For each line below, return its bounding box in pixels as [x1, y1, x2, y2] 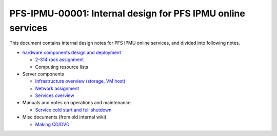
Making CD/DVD [35, 121, 70, 127]
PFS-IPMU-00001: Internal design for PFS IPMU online [9, 8, 246, 19]
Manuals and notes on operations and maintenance [22, 100, 131, 106]
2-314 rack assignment [35, 56, 84, 63]
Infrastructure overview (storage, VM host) [35, 78, 126, 84]
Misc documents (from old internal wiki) [22, 114, 107, 120]
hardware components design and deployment [22, 49, 122, 55]
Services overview [35, 92, 74, 99]
